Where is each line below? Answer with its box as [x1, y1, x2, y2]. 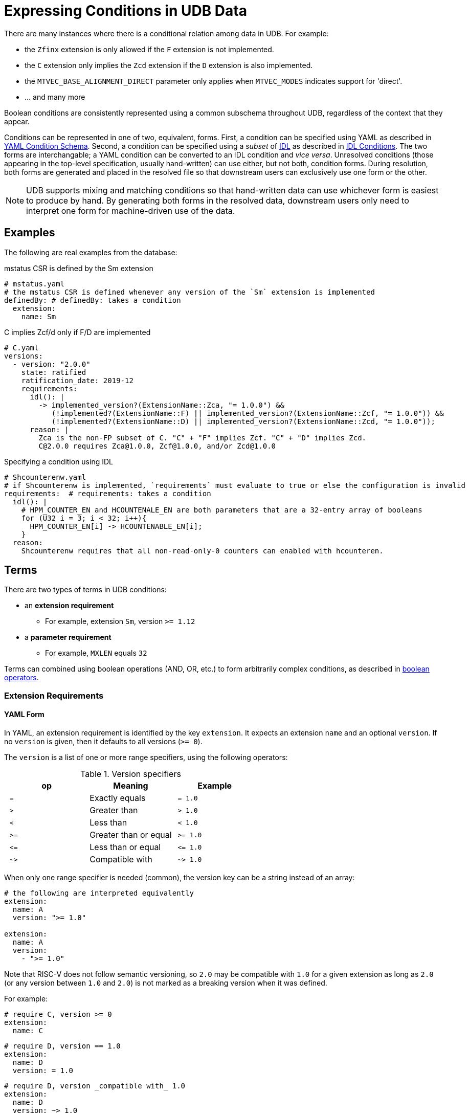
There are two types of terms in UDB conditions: [4, 585, 167, 594]
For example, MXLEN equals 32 [45, 649, 147, 658]
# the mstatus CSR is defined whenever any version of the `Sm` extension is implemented [4, 287, 375, 296]
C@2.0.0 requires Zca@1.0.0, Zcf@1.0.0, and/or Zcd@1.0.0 [38, 441, 276, 450]
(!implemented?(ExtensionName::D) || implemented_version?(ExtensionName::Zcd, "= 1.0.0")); [51, 417, 435, 426]
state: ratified [21, 368, 86, 376]
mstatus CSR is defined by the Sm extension [4, 263, 153, 273]
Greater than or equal [90, 830, 172, 840]
